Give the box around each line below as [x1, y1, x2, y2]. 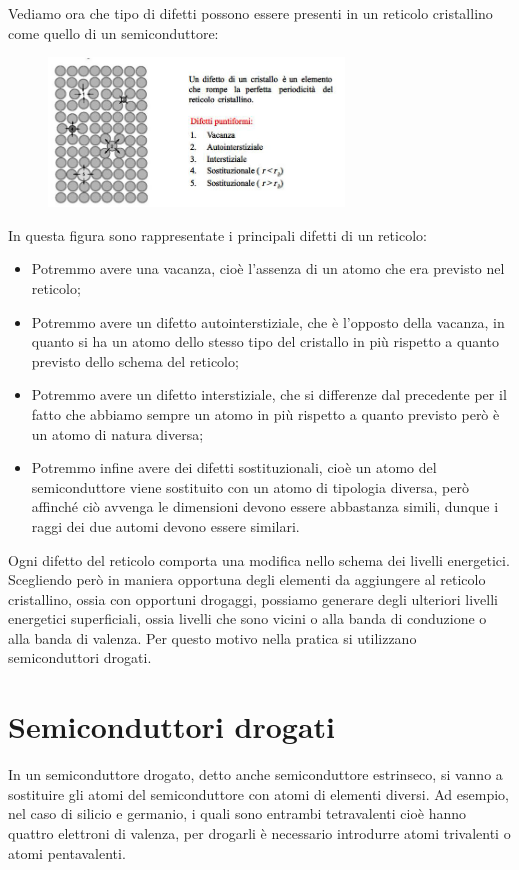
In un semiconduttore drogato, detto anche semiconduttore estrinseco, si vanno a [8, 764, 503, 785]
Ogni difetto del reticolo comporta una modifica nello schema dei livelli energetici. [8, 549, 510, 570]
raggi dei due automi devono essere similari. [31, 515, 300, 536]
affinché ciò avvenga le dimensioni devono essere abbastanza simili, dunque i [31, 496, 499, 517]
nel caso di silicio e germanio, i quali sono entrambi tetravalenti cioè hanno [8, 803, 467, 824]
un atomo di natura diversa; [31, 423, 204, 444]
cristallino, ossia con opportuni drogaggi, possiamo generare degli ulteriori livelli [8, 588, 498, 609]
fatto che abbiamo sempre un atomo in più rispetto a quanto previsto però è [31, 403, 500, 424]
